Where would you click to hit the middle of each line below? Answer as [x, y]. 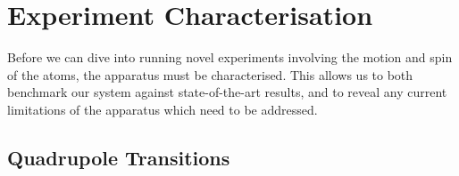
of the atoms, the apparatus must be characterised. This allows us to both [210, 74]
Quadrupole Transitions [119, 157]
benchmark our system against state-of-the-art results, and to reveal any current [227, 92]
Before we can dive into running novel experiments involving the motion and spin [230, 57]
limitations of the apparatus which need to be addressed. [163, 109]
